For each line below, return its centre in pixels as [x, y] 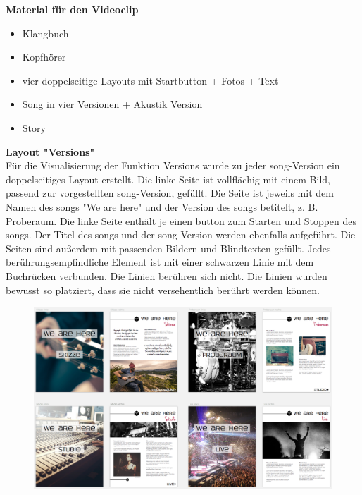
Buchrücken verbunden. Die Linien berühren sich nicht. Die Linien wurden [167, 275]
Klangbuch [45, 33]
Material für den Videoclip [72, 9]
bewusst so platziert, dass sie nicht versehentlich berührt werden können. [163, 289]
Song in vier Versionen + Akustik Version [112, 104]
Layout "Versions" [50, 151]
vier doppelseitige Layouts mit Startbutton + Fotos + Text [150, 80]
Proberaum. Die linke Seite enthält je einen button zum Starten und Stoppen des [181, 220]
